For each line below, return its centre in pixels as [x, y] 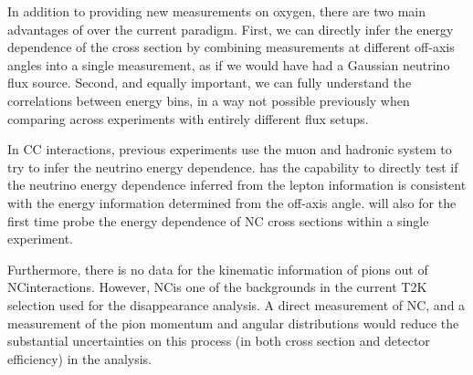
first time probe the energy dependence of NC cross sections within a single [218, 220]
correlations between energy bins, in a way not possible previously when [209, 100]
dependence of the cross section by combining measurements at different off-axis [231, 47]
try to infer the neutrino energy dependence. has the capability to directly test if [233, 167]
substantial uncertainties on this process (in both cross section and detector [219, 341]
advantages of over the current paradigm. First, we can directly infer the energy [231, 29]
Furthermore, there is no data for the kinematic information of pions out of [218, 269]
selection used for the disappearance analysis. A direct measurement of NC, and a [236, 304]
